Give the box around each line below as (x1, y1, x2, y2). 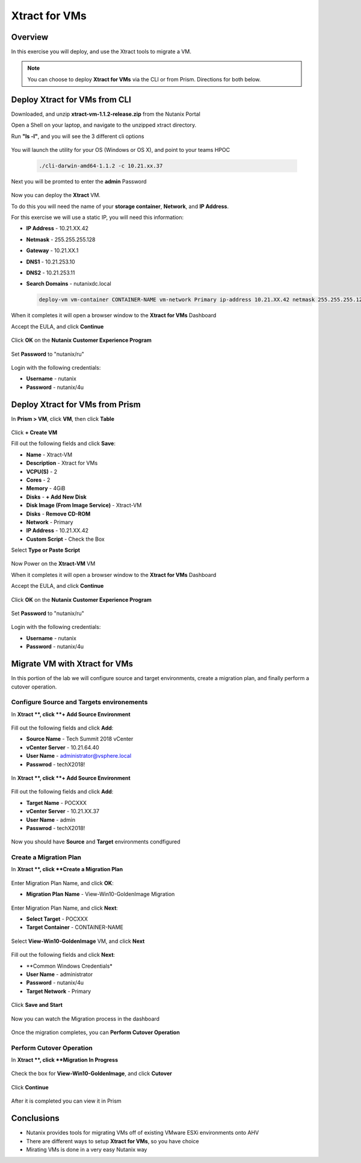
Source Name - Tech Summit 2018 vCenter (26, 736, 134, 743)
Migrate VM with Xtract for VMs (11, 659, 134, 669)
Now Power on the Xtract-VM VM (11, 560, 96, 567)
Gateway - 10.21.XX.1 (26, 247, 79, 254)
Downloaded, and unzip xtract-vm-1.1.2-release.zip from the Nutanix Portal (11, 110, 201, 118)
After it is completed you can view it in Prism (11, 1097, 122, 1105)
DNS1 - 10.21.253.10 (26, 258, 75, 265)
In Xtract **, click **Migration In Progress (11, 1056, 119, 1064)
